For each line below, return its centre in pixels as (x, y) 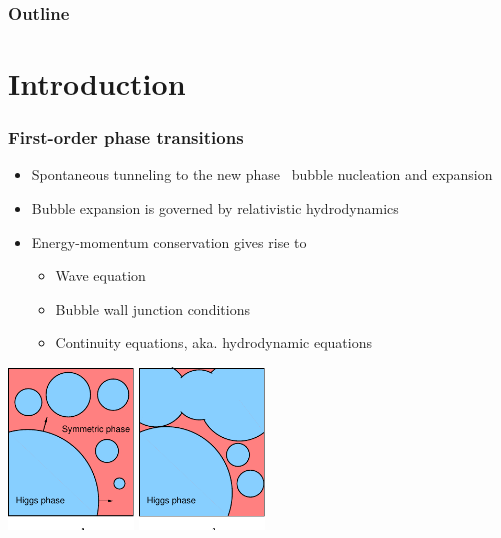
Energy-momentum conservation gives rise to (169, 241)
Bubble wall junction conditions (152, 308)
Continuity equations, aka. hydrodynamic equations (214, 342)
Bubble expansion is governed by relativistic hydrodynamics (215, 208)
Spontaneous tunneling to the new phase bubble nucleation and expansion (262, 174)
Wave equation (100, 275)
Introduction (97, 83)
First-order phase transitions (126, 137)
